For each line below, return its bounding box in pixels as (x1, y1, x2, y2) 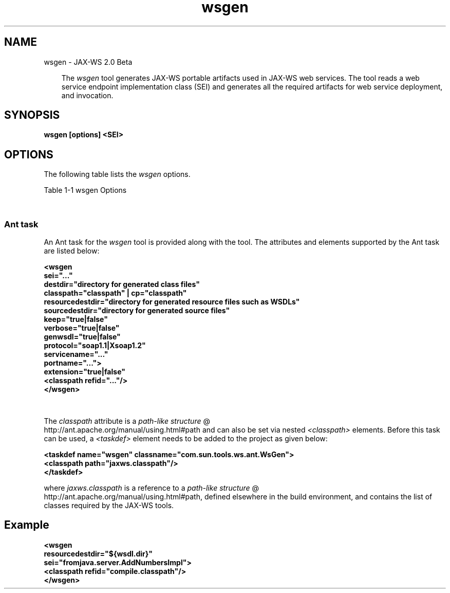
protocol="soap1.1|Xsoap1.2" (44, 341, 146, 350)
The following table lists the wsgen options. (44, 170, 191, 179)
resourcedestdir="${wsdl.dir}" (44, 549, 153, 558)
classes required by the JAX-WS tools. (44, 501, 174, 510)
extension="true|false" (44, 367, 125, 376)
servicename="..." (44, 350, 108, 359)
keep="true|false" (44, 315, 108, 324)
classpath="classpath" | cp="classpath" (44, 289, 187, 298)
